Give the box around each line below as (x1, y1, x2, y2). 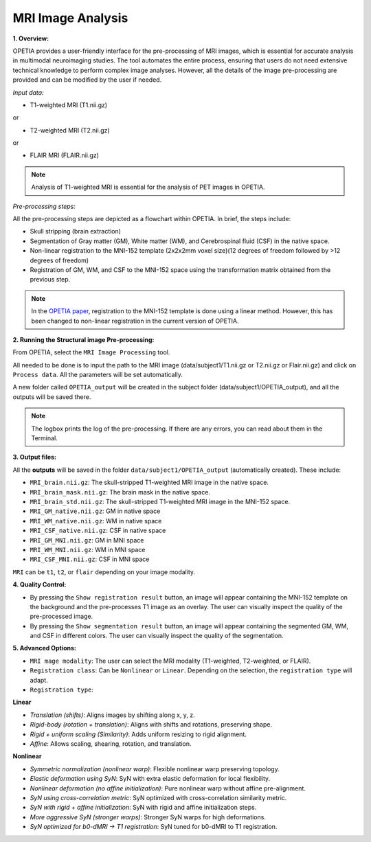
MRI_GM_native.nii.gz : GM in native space (30, 507, 161, 515)
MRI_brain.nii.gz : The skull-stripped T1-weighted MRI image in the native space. (30, 478, 269, 487)
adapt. (30, 676, 48, 684)
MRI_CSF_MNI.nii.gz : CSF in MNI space (30, 555, 150, 563)
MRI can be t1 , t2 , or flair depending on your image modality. (12, 567, 196, 576)
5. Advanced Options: (12, 644, 77, 652)
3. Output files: (12, 453, 57, 462)
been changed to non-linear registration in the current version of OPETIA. (31, 317, 239, 325)
